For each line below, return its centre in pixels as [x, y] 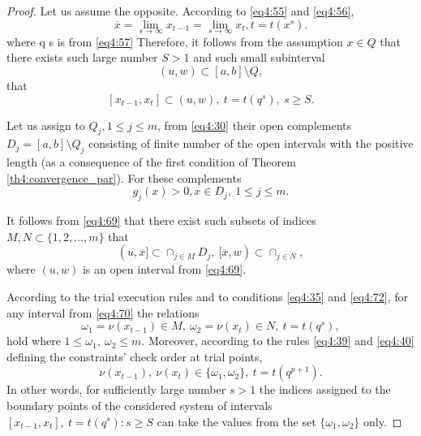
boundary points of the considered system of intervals [140, 405]
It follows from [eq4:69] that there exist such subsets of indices [161, 220]
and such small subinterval [259, 57]
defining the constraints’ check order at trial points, [135, 356]
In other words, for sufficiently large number [116, 389]
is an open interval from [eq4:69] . [164, 269]
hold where [34, 341]
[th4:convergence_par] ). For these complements [124, 177]
